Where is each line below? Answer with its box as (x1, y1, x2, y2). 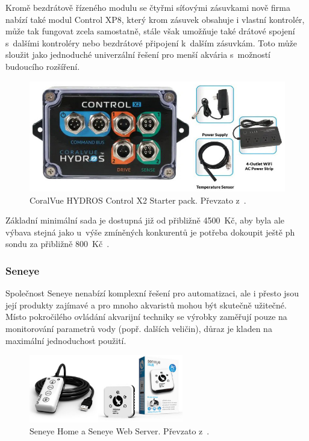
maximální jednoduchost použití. (5, 334, 126, 346)
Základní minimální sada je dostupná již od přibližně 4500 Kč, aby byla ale (5, 214, 285, 227)
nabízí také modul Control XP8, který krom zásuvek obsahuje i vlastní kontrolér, (5, 13, 305, 25)
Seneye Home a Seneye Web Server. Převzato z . (30, 424, 210, 437)
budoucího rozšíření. (5, 60, 80, 72)
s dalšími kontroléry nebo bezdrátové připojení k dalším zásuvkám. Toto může (5, 36, 297, 49)
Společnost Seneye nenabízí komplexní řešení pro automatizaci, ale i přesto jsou (5, 287, 299, 299)
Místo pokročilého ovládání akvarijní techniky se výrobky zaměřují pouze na (5, 310, 287, 323)
